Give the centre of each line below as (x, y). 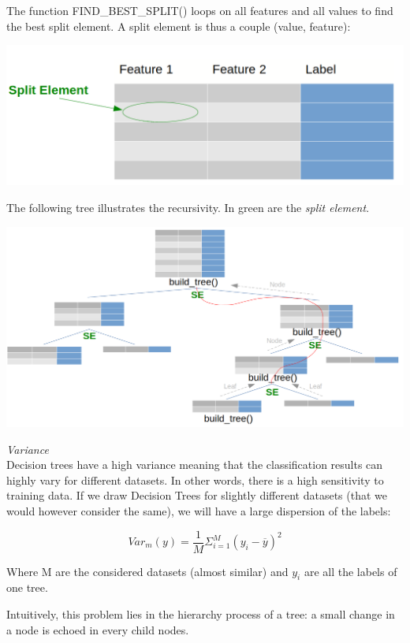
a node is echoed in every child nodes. (98, 629)
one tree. (27, 587)
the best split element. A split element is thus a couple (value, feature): (179, 26)
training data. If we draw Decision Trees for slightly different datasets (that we (197, 495)
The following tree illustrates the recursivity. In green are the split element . (188, 207)
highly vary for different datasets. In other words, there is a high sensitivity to (195, 479)
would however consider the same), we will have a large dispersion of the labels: (199, 510)
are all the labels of (350, 571)
